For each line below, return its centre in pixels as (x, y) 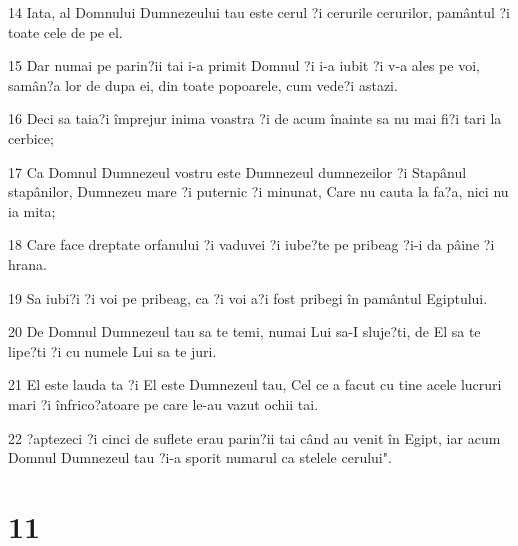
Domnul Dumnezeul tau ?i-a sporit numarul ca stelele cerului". (200, 457)
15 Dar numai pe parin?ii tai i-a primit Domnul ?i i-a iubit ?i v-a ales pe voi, (244, 65)
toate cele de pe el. (65, 31)
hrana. (27, 263)
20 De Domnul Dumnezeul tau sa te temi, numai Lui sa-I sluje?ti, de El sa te (244, 331)
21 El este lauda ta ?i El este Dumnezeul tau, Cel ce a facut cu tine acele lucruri (255, 384)
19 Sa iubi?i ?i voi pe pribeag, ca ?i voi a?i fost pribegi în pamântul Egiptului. (248, 297)
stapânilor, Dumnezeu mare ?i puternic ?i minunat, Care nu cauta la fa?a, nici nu (258, 191)
